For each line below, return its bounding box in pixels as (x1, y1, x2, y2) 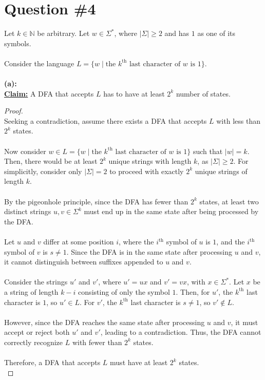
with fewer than (72, 336, 122, 347)
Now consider (4, 145, 46, 156)
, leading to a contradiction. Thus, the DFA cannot (100, 327, 261, 337)
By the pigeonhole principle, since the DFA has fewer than (4, 196, 188, 206)
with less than (216, 115, 260, 126)
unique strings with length (108, 156, 192, 166)
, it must (231, 316, 258, 327)
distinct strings (4, 206, 51, 217)
